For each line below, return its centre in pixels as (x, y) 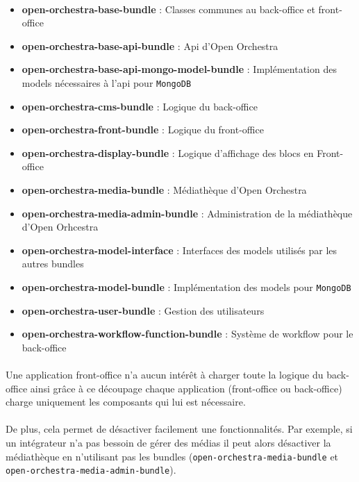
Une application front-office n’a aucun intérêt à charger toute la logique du (165, 374)
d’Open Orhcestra (60, 227)
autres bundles (53, 264)
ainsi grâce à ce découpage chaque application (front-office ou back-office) (186, 388)
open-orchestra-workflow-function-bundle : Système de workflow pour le (187, 334)
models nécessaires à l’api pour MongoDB (107, 82)
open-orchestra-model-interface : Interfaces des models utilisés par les (179, 250)
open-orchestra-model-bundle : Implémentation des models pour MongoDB (186, 286)
